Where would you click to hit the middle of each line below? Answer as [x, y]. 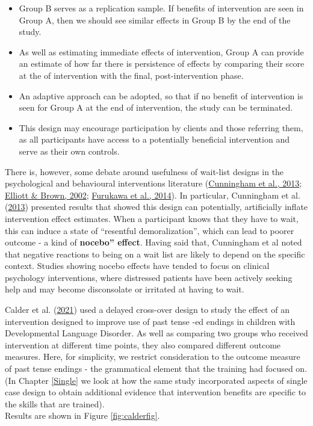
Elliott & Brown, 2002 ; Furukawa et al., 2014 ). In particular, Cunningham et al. [153, 195]
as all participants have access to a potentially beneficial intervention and [154, 139]
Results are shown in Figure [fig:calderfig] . [82, 415]
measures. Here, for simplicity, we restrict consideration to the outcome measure [153, 357]
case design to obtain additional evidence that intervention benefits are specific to [156, 392]
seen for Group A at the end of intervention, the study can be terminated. [156, 107]
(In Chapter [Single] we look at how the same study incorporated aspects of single [156, 380]
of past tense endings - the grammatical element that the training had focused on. [156, 369]
